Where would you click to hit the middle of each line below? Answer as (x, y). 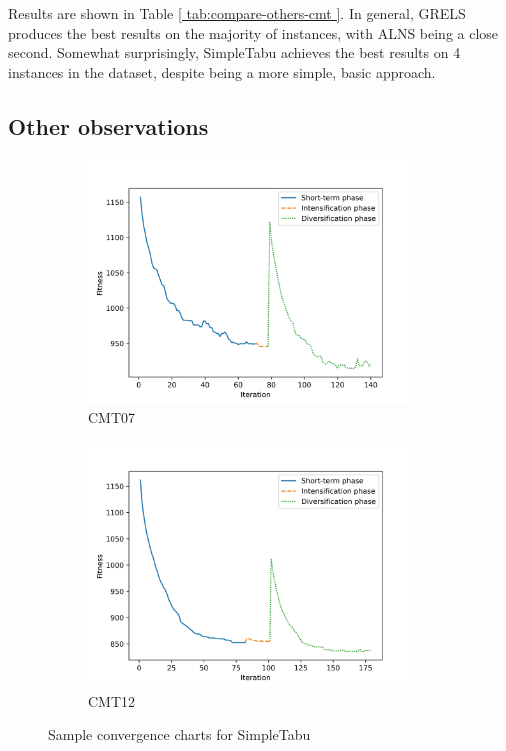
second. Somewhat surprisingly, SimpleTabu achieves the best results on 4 (234, 52)
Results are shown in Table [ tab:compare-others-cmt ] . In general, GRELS (237, 13)
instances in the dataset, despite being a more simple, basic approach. (222, 71)
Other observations (108, 125)
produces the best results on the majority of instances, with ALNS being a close (253, 32)
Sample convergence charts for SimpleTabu (179, 734)
